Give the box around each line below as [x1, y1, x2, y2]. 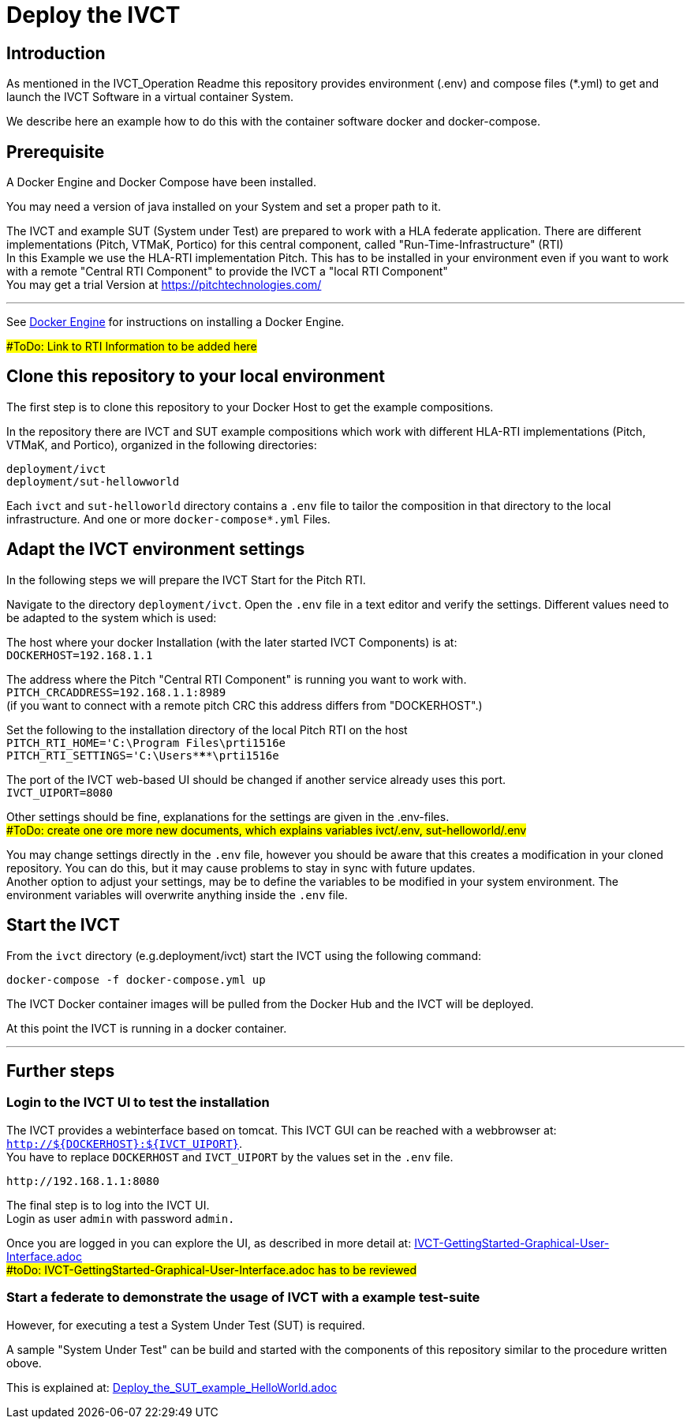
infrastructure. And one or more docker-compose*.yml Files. [6, 512, 331, 526]
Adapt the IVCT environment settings [6, 539, 305, 560]
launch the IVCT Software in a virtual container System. [6, 90, 293, 104]
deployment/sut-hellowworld [6, 474, 180, 488]
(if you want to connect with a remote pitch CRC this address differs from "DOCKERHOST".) [6, 698, 483, 712]
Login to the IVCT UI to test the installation [6, 1094, 270, 1111]
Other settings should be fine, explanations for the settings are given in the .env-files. [6, 809, 450, 823]
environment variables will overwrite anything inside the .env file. [6, 887, 348, 902]
